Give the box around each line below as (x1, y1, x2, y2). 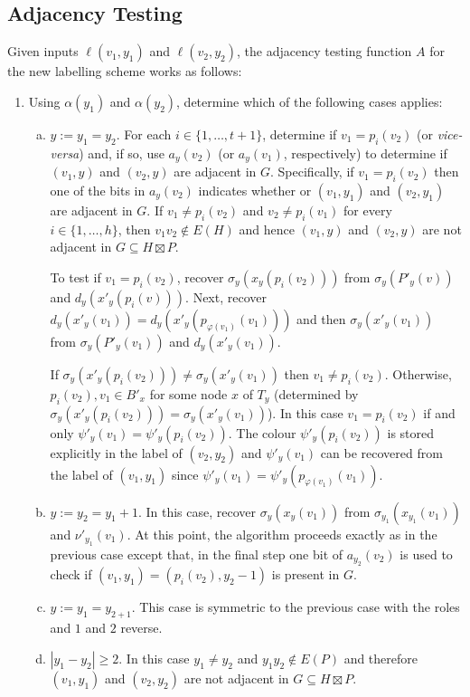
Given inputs (7, 42, 79, 61)
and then (296, 309, 346, 328)
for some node (149, 384, 228, 403)
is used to (399, 545, 453, 564)
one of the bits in (50, 180, 146, 199)
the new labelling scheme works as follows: (7, 62, 242, 81)
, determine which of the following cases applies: (176, 91, 443, 110)
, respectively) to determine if (283, 143, 447, 162)
